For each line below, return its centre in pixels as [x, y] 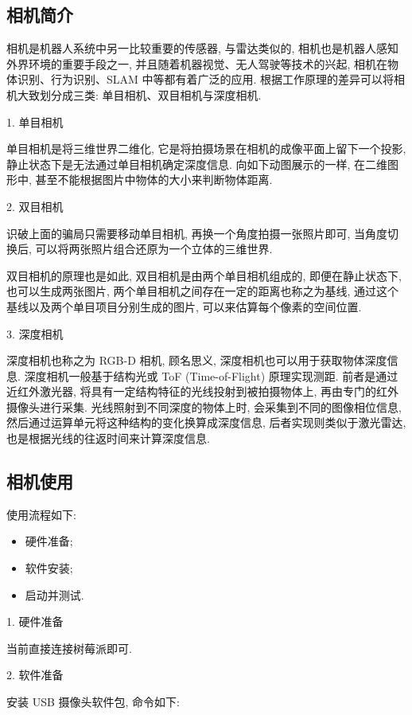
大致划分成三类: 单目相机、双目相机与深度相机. [139, 94]
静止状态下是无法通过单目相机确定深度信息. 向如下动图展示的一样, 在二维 [197, 164]
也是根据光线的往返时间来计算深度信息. [108, 438]
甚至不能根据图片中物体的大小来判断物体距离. [154, 180]
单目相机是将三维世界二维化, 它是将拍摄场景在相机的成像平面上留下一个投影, [206, 148]
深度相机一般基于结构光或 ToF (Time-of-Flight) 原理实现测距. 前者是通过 [211, 375]
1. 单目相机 [35, 121]
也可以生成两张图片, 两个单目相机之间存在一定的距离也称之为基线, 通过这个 [203, 291]
